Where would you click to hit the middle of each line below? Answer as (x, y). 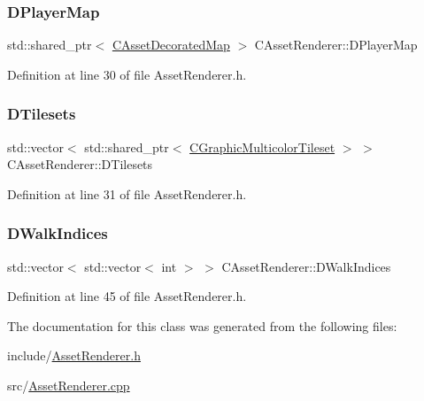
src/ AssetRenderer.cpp (69, 385)
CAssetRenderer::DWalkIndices (306, 266)
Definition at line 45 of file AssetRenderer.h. (127, 296)
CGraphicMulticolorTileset (262, 147)
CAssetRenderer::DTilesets (80, 164)
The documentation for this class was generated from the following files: (202, 325)
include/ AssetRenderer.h (74, 355)
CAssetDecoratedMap (171, 45)
